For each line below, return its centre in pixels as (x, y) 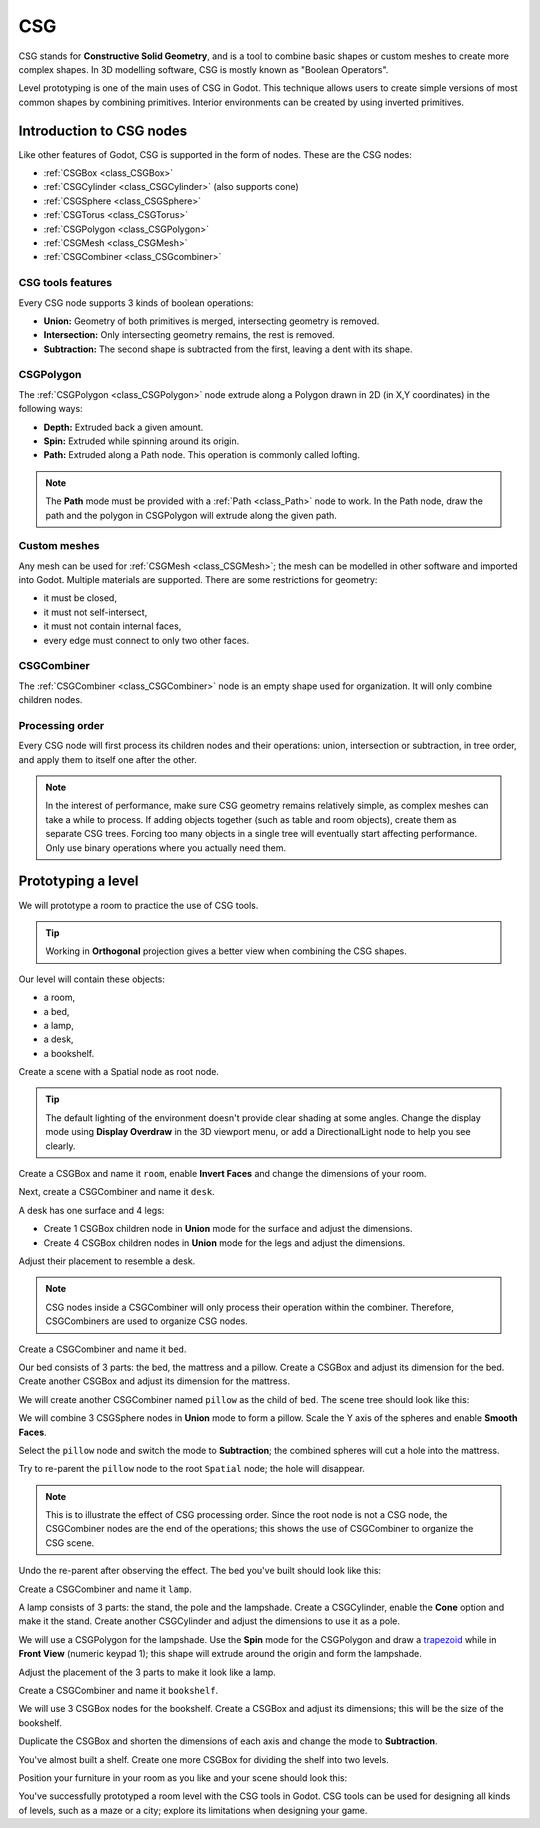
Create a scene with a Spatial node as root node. (119, 1072)
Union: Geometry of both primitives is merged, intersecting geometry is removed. (211, 321)
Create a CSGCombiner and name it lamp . (105, 1589)
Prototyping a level (78, 881)
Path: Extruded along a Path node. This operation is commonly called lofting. (201, 455)
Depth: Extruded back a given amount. (123, 427)
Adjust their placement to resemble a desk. (107, 1261)
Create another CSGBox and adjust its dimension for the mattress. (154, 1381)
